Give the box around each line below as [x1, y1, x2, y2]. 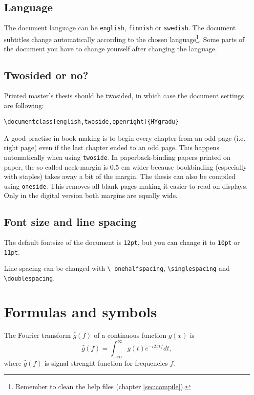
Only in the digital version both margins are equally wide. [4, 190, 178, 200]
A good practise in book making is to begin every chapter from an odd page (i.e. [4, 132, 246, 143]
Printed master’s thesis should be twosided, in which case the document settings [4, 90, 244, 100]
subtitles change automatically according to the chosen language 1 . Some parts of [4, 32, 245, 44]
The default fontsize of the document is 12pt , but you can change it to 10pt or [4, 237, 240, 247]
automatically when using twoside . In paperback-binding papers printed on [4, 152, 231, 162]
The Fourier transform [4, 329, 71, 340]
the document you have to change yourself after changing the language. [4, 44, 217, 54]
